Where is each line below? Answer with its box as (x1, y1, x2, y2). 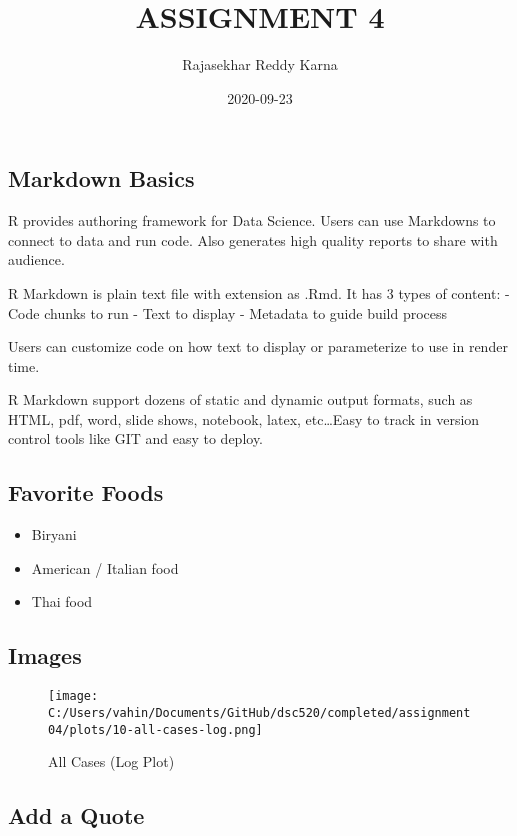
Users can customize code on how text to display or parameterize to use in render (8, 336, 508, 357)
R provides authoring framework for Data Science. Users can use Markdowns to (8, 210, 496, 231)
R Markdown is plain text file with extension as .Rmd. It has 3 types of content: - (8, 282, 510, 303)
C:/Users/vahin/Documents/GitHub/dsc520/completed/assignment (48, 705, 471, 720)
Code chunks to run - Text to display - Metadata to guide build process (8, 302, 448, 323)
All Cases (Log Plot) (48, 751, 175, 772)
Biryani (31, 524, 77, 545)
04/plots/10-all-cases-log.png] (48, 722, 263, 737)
